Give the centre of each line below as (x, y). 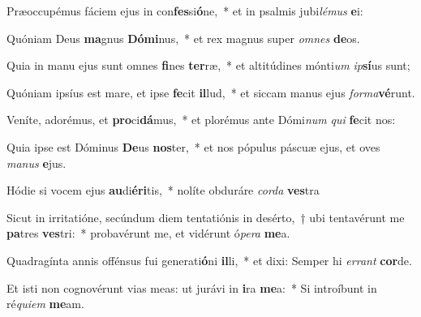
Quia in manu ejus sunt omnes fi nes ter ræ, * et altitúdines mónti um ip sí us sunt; (208, 65)
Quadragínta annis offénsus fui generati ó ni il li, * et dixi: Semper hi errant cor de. (209, 260)
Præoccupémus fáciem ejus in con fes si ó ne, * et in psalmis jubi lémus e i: (185, 11)
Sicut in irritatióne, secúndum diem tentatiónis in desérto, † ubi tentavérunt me (206, 217)
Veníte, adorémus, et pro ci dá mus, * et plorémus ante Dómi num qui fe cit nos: (201, 120)
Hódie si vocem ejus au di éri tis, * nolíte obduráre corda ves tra (163, 190)
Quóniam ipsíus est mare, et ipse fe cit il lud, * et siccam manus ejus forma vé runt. (211, 92)
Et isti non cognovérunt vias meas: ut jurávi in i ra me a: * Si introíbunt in (192, 287)
